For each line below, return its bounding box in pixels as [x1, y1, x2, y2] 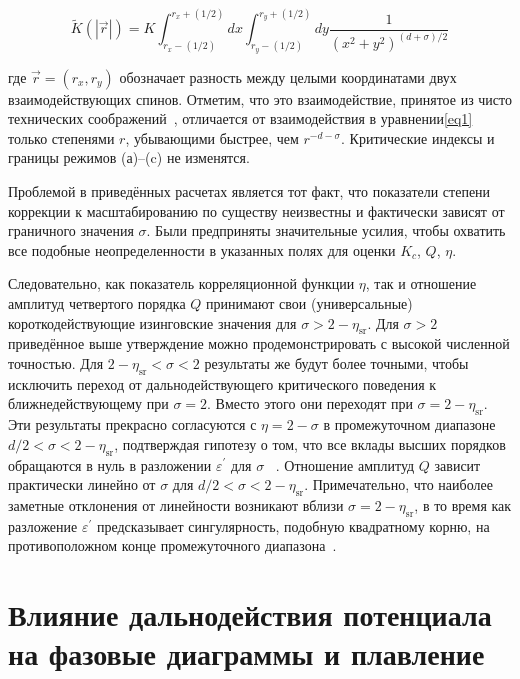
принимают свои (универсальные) [206, 292, 413, 313]
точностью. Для [8, 352, 104, 373]
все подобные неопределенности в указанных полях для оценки [8, 239, 396, 260]
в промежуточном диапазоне [323, 414, 496, 435]
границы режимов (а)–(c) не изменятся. [8, 147, 250, 168]
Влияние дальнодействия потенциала [8, 594, 492, 635]
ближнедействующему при [8, 393, 169, 414]
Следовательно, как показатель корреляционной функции [8, 273, 355, 294]
